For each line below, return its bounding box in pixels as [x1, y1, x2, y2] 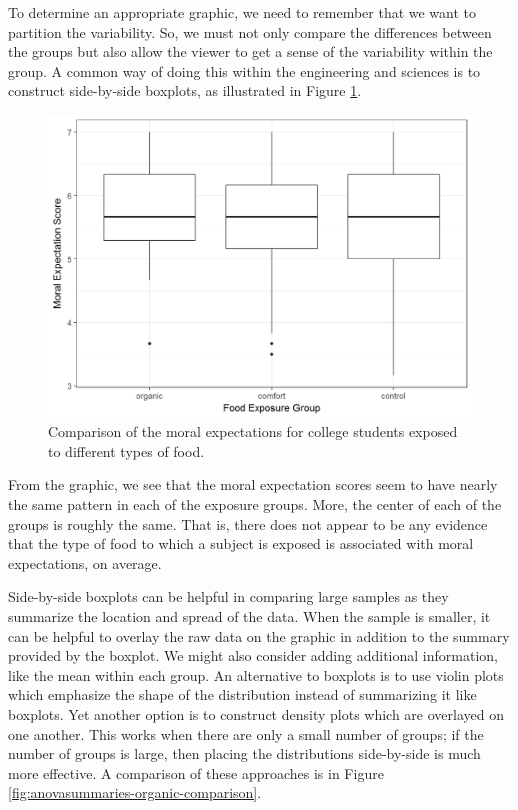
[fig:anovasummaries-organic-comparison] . [8, 782, 262, 803]
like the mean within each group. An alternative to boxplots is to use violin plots [8, 664, 504, 685]
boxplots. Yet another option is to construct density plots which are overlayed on [8, 703, 504, 724]
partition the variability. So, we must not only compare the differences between [8, 21, 492, 42]
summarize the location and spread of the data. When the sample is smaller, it [8, 605, 491, 626]
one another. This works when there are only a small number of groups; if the [8, 723, 484, 744]
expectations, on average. [8, 552, 162, 573]
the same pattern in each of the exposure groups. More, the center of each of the [8, 494, 502, 515]
